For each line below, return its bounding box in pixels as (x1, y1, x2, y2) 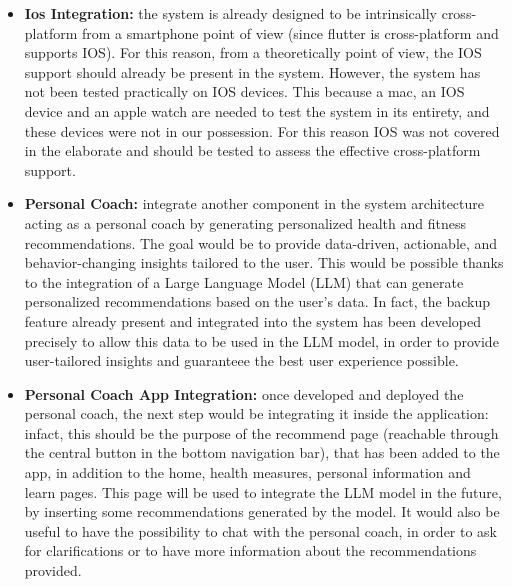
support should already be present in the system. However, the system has (24, 61, 481, 82)
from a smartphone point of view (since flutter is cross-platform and (82, 22, 499, 43)
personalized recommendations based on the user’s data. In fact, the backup (24, 291, 491, 312)
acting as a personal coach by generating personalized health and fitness (24, 212, 466, 233)
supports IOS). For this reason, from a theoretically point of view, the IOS (24, 42, 482, 63)
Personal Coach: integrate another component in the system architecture (24, 193, 485, 214)
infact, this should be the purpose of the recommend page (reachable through (24, 422, 499, 443)
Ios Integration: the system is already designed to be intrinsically (24, 3, 438, 23)
